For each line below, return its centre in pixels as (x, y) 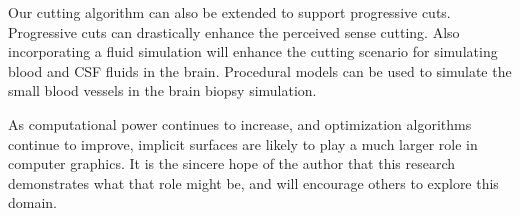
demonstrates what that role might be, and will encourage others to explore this (253, 182)
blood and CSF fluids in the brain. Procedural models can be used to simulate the (260, 70)
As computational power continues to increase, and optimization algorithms (240, 123)
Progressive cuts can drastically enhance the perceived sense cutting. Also (234, 31)
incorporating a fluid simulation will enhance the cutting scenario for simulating (253, 51)
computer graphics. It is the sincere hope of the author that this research (232, 163)
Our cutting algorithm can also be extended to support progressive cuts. (229, 12)
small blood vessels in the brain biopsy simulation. (162, 90)
